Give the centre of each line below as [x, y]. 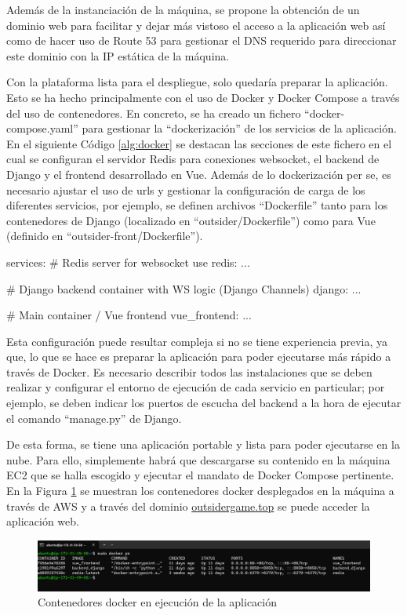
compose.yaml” [42, 128]
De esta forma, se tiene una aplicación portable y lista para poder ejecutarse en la [203, 444]
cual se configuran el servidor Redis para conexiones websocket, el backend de [193, 159]
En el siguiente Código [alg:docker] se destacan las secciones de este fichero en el [199, 143]
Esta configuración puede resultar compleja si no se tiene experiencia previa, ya [197, 341]
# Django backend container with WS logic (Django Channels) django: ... [184, 288]
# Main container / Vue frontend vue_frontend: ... [129, 315]
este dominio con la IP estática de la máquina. [118, 55]
